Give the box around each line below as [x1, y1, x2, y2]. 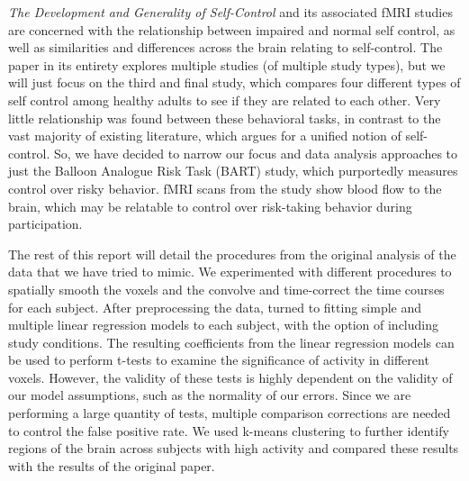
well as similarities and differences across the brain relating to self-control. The [8, 38, 443, 57]
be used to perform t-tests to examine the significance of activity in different [8, 350, 429, 369]
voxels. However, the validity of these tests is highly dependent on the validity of [8, 368, 453, 386]
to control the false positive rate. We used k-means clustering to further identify [8, 421, 449, 440]
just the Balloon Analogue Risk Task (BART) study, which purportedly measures [8, 161, 458, 180]
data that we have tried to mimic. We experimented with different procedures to [8, 262, 452, 281]
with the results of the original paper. [8, 456, 215, 475]
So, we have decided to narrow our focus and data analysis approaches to [53, 143, 458, 162]
